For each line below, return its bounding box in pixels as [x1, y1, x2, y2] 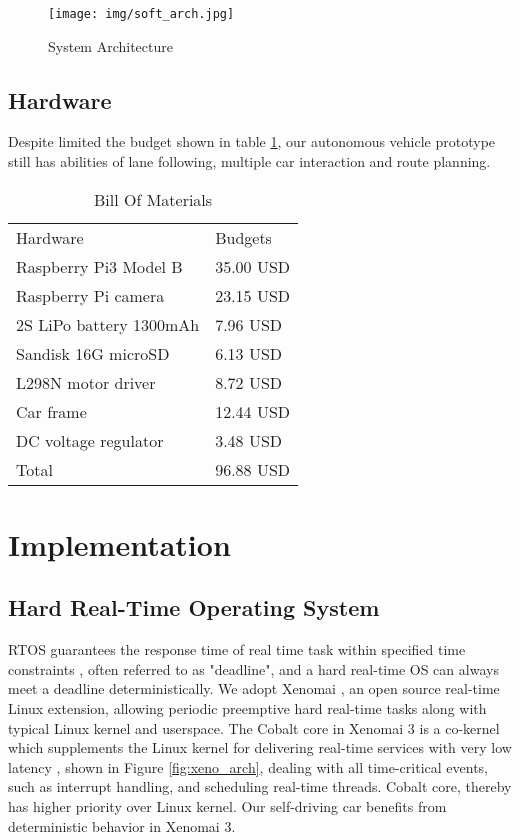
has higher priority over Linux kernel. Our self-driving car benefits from [8, 795, 447, 816]
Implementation [8, 523, 231, 564]
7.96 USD [215, 312, 283, 336]
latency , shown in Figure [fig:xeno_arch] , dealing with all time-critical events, [8, 756, 488, 777]
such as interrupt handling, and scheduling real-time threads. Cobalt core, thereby [8, 776, 512, 797]
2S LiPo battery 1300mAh [16, 312, 200, 336]
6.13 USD [215, 341, 283, 365]
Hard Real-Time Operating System [8, 592, 380, 623]
